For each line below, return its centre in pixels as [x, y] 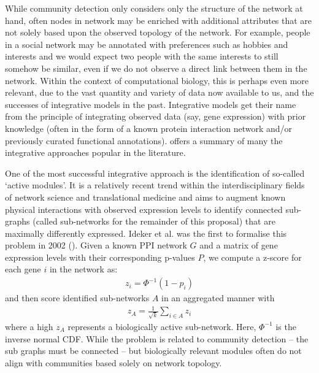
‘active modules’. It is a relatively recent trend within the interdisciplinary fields [155, 185]
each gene [23, 269]
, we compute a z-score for [252, 257]
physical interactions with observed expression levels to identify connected [144, 209]
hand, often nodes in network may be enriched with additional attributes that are [159, 20]
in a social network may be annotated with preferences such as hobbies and [147, 44]
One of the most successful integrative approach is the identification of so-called [155, 173]
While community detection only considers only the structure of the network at [154, 8]
